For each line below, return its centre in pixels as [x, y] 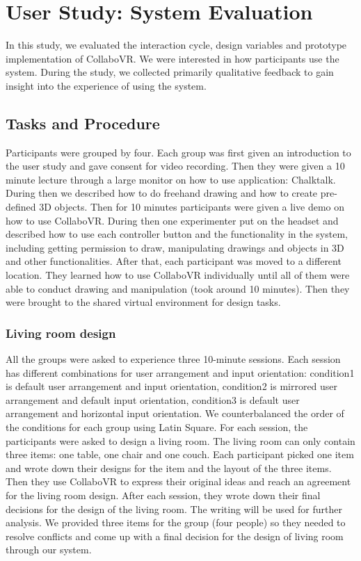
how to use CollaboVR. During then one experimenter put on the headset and [172, 220]
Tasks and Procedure [83, 123]
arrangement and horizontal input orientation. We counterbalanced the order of [175, 413]
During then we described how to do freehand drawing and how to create [162, 193]
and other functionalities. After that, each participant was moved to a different [174, 261]
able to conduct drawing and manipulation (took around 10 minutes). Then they [178, 288]
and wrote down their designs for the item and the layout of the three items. [169, 467]
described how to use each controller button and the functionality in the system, [177, 234]
